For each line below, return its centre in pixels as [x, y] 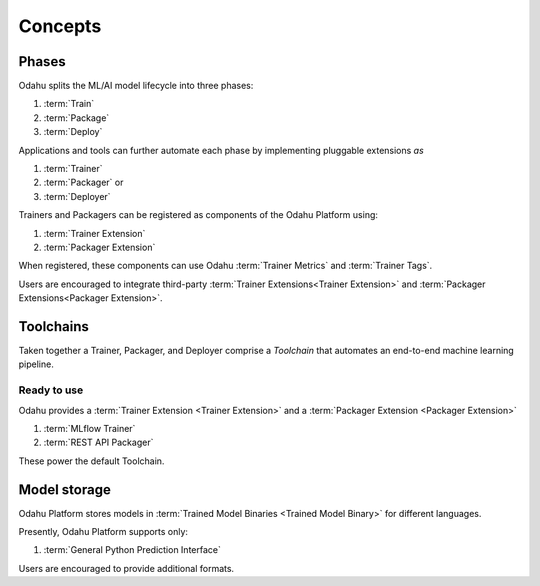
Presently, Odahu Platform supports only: [103, 532]
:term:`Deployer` [77, 196]
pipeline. [36, 364]
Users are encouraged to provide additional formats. [126, 568]
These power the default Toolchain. [91, 461]
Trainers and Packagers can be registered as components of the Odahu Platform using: [198, 215]
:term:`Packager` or [83, 182]
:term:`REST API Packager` [98, 442]
